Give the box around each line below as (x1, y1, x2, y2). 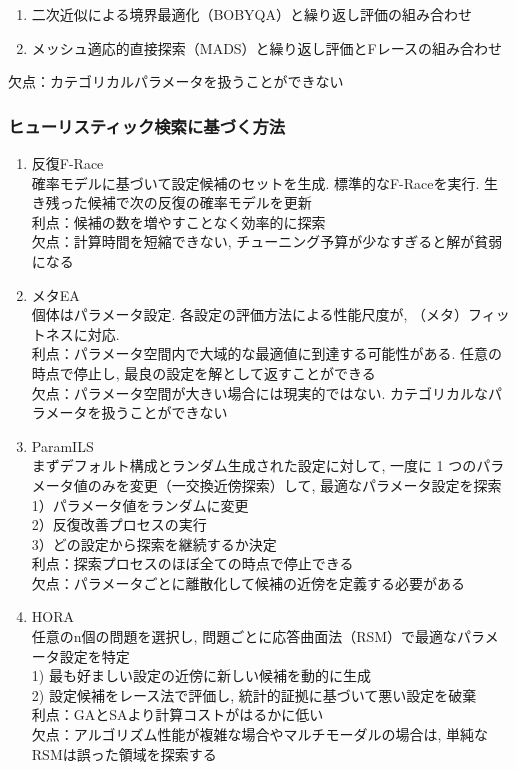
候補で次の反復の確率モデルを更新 (87, 192, 312, 213)
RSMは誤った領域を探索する (31, 743, 217, 764)
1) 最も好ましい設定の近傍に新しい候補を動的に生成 (31, 665, 371, 686)
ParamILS (31, 435, 94, 456)
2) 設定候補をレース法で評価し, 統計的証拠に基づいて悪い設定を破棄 (31, 684, 477, 705)
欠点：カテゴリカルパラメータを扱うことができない (8, 71, 344, 92)
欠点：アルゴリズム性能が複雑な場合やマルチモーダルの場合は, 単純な (31, 724, 488, 745)
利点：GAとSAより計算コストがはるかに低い (31, 704, 324, 725)
